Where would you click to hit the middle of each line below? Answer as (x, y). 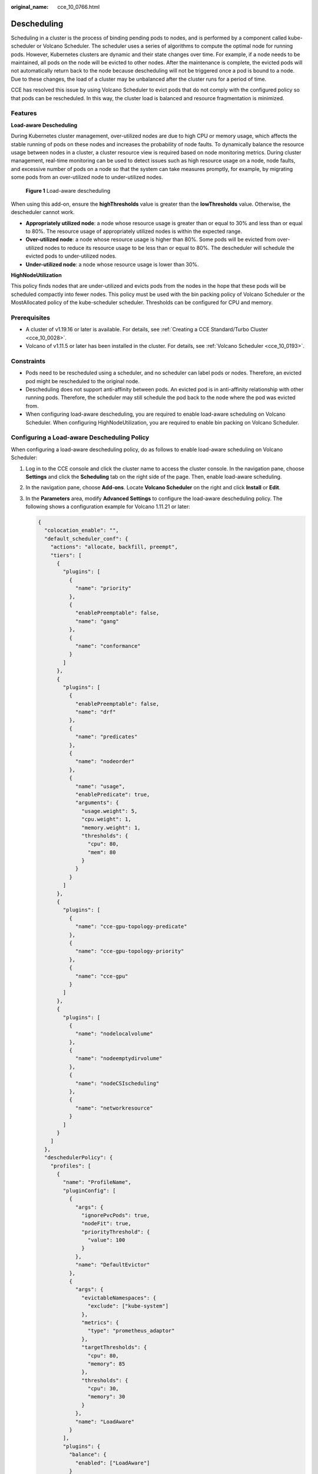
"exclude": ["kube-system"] (128, 1306)
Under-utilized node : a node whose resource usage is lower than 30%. (112, 264)
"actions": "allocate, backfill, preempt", (114, 547)
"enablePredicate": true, (112, 794)
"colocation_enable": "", (82, 530)
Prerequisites (30, 317)
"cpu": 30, (103, 1389)
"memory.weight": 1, (111, 828)
